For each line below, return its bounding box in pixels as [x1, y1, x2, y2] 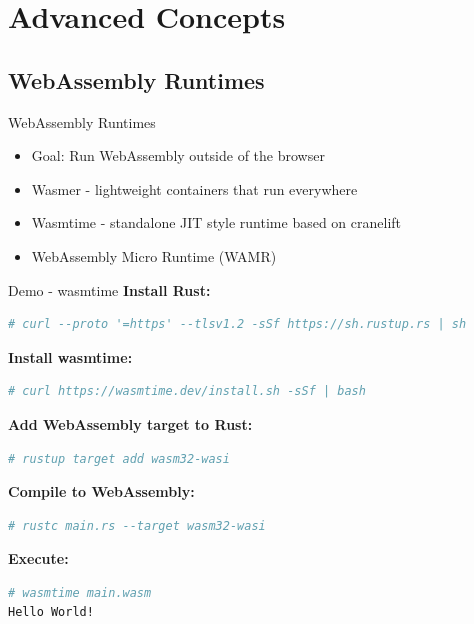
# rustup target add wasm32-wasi [8, 451, 230, 466]
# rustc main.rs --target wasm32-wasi [8, 518, 266, 533]
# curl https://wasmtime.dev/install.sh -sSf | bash [8, 384, 366, 399]
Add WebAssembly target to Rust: [8, 413, 253, 434]
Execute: [8, 548, 69, 569]
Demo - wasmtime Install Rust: [8, 279, 211, 300]
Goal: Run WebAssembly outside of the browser [31, 145, 325, 166]
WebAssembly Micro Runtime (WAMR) [31, 245, 277, 266]
